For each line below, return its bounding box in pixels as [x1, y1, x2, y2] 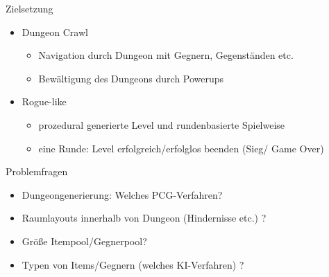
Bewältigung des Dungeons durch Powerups [38, 71, 224, 85]
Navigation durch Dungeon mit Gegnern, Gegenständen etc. [38, 48, 294, 62]
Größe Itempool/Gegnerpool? [22, 233, 147, 248]
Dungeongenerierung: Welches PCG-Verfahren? [22, 187, 223, 202]
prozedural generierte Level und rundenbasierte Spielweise [38, 117, 285, 132]
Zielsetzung [6, 1, 53, 15]
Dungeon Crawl [22, 24, 88, 39]
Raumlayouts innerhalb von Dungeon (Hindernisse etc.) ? [22, 211, 267, 225]
